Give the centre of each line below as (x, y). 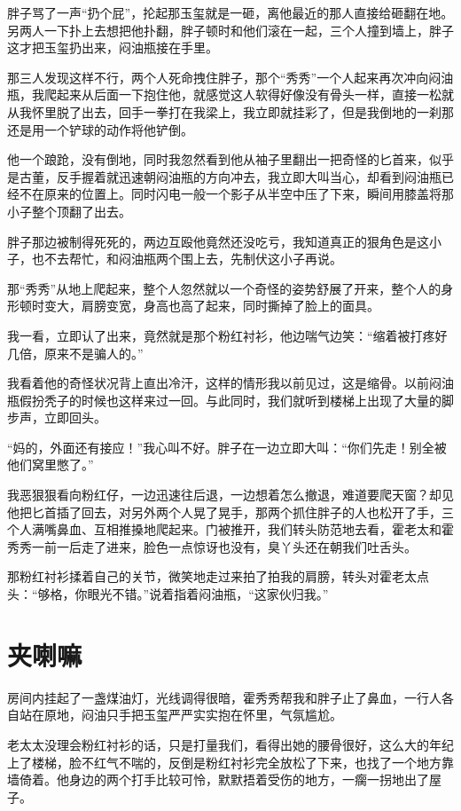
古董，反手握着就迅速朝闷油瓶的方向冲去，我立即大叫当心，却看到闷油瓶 (230, 176)
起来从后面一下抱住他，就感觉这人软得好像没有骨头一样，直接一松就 (255, 94)
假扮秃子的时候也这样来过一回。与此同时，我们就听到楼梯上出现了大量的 (230, 400)
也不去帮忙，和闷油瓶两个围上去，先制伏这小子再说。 (187, 259)
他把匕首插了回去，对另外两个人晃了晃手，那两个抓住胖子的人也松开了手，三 (230, 512)
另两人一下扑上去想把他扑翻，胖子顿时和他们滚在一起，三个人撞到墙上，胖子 (230, 30)
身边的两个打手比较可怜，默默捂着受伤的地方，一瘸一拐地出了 (249, 780)
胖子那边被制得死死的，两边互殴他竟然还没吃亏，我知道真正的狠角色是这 (218, 241)
